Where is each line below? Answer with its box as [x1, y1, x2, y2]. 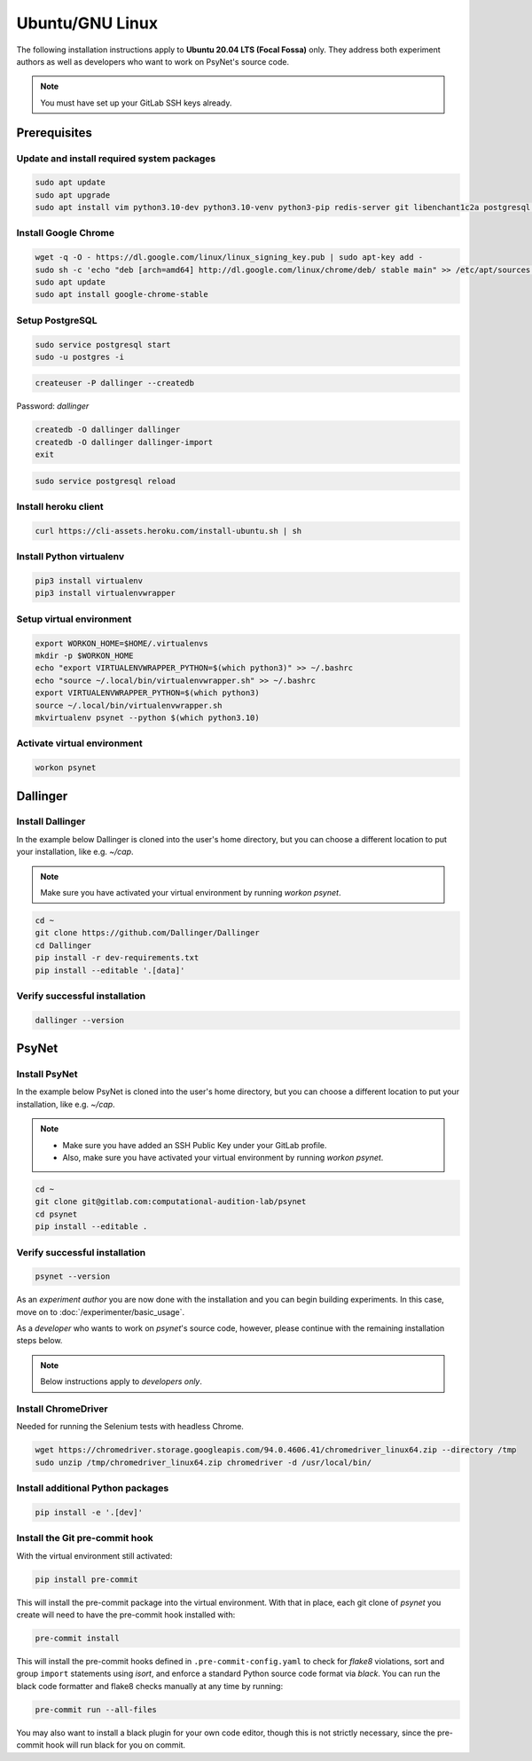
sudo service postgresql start [35, 340, 172, 349]
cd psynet [35, 1209, 78, 1219]
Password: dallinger [16, 401, 90, 411]
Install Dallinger [16, 816, 86, 828]
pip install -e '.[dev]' [35, 1507, 144, 1517]
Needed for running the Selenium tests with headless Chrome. [16, 1421, 244, 1432]
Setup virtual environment [16, 613, 132, 625]
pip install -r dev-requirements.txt [35, 953, 199, 963]
